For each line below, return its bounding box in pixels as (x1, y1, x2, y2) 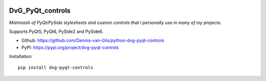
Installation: (9, 54, 33, 59)
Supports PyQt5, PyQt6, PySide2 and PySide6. (9, 28, 103, 34)
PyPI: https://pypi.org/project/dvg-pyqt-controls (21, 44, 119, 50)
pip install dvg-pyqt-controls (18, 65, 94, 71)
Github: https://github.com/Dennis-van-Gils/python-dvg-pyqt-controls (21, 37, 165, 44)
